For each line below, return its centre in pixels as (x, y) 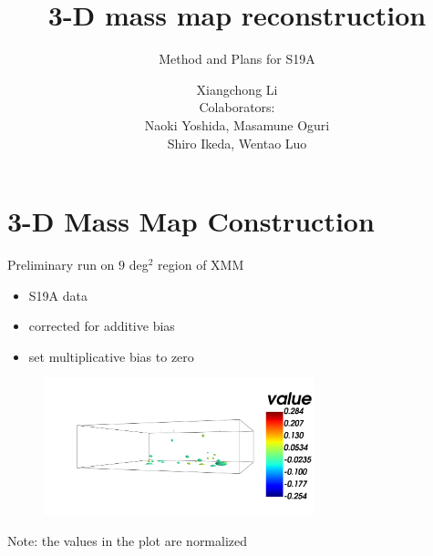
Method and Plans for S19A (237, 59)
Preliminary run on (61, 265)
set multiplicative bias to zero (111, 356)
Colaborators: (237, 107)
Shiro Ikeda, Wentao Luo (237, 143)
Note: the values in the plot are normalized (128, 540)
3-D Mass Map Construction (191, 221)
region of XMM (201, 265)
